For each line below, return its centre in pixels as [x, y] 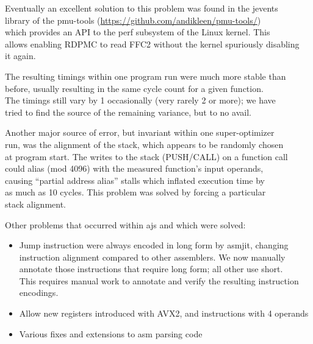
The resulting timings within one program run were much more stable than [146, 76]
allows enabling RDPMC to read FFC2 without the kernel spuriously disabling [152, 44]
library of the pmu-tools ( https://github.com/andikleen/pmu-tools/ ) [133, 20]
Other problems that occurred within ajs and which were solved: [125, 224]
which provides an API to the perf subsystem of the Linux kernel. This [138, 32]
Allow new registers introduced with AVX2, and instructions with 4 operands [164, 313]
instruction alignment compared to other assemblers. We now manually [152, 257]
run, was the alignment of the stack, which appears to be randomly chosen [144, 144]
